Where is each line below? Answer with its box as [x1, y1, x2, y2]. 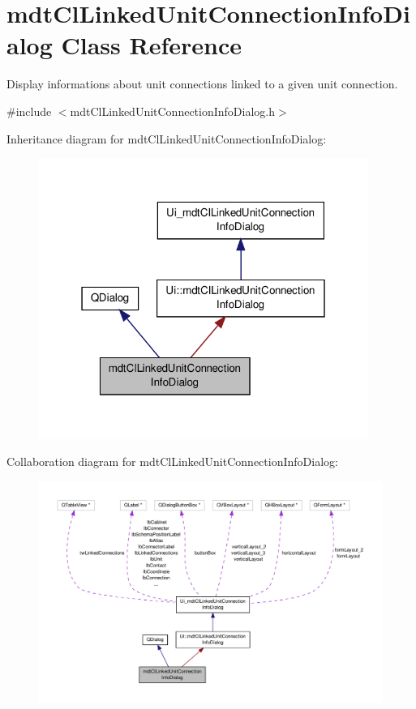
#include [6, 102, 52, 119]
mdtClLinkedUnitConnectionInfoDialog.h [70, 102, 276, 119]
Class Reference [61, 28, 242, 62]
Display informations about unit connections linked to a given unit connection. [6, 75, 398, 92]
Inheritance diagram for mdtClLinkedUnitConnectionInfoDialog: [6, 130, 327, 147]
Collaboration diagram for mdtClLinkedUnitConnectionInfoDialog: [6, 453, 338, 470]
